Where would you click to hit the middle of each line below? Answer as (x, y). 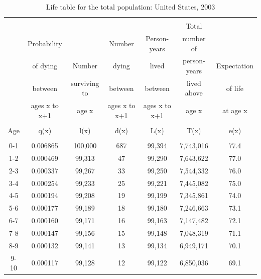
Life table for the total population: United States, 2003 (130, 7)
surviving (85, 83)
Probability (45, 43)
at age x (235, 110)
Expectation (235, 66)
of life (235, 88)
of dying (45, 66)
